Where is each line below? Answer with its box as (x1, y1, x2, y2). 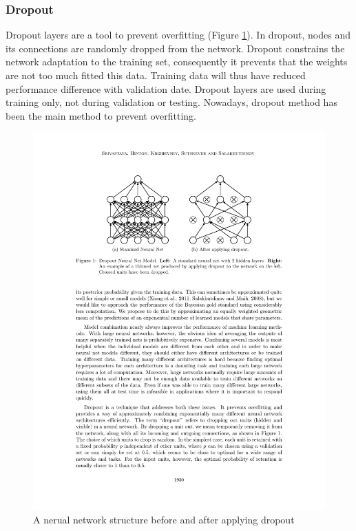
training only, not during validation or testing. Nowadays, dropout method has (6, 95, 337, 109)
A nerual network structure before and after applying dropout (33, 512, 295, 526)
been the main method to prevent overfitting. (6, 108, 196, 122)
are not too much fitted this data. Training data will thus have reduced (6, 68, 306, 82)
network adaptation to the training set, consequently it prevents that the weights (6, 54, 348, 69)
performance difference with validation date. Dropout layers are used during (6, 81, 326, 96)
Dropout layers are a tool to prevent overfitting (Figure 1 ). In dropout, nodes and (6, 28, 350, 42)
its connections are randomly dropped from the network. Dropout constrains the (6, 41, 345, 55)
